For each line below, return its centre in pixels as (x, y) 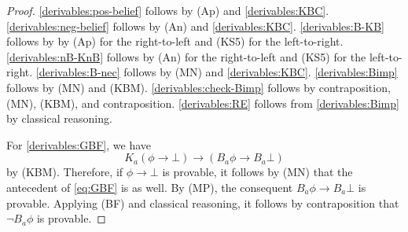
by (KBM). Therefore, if (65, 172)
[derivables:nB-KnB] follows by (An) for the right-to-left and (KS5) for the (186, 56)
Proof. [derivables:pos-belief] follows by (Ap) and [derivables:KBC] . (168, 10)
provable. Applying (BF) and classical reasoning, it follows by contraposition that (203, 203)
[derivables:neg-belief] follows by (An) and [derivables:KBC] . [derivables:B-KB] (195, 26)
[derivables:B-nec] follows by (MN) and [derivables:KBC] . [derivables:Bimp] (217, 72)
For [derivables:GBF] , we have (79, 144)
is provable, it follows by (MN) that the (257, 172)
